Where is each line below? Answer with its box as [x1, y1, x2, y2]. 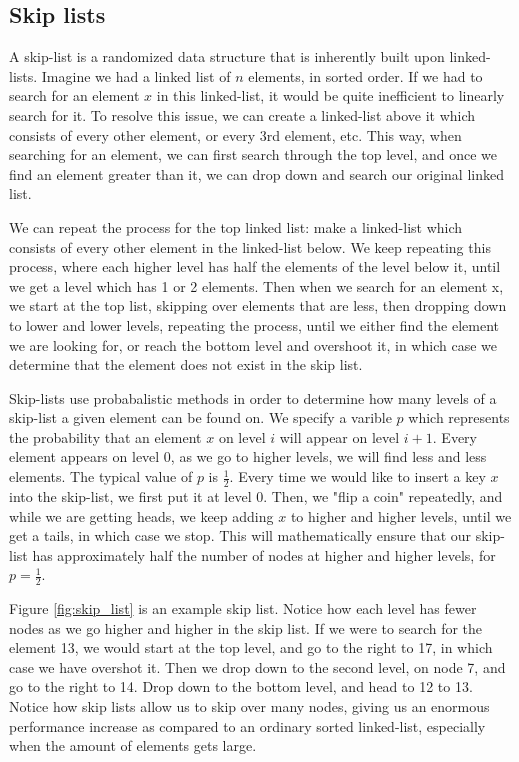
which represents [408, 407, 510, 428]
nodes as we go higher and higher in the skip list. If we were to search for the [9, 617, 483, 638]
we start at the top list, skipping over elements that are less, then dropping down [9, 295, 507, 316]
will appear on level [279, 426, 400, 447]
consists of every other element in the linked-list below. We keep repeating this [9, 236, 491, 257]
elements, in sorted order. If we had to [248, 65, 483, 86]
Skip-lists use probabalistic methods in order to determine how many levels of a [9, 387, 497, 408]
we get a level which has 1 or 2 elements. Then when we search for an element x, [9, 275, 504, 296]
